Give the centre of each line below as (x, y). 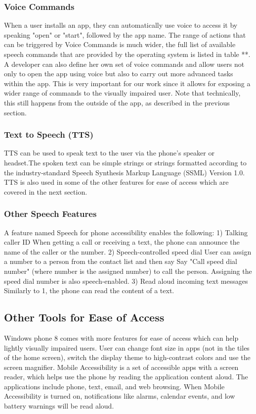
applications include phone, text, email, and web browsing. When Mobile (114, 386)
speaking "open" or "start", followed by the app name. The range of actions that (125, 34)
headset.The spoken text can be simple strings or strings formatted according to (125, 162)
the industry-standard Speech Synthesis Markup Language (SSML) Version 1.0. (125, 172)
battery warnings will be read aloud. (59, 406)
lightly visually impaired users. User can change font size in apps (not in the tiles (127, 347)
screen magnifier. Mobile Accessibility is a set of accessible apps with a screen (121, 367)
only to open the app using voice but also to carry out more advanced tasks (119, 74)
